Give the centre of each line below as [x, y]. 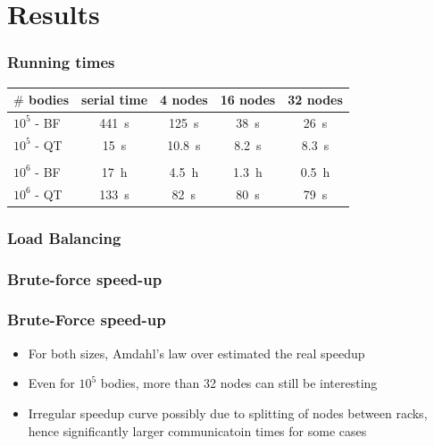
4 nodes [184, 100]
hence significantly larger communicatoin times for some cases [197, 430]
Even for [51, 383]
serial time [115, 100]
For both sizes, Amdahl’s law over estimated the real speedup [196, 353]
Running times [61, 62]
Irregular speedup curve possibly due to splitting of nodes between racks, [228, 412]
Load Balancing [64, 237]
